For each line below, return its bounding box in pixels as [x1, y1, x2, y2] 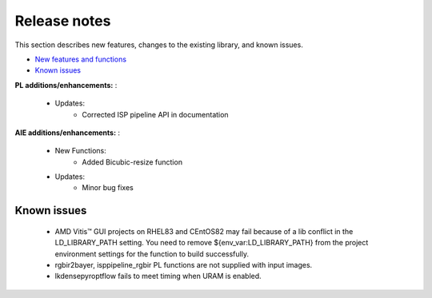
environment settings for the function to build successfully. [54, 248, 250, 259]
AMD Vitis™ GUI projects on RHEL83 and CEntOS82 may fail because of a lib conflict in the [54, 226, 354, 236]
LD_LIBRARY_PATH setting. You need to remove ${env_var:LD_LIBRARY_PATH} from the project [54, 238, 369, 248]
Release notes [14, 12, 111, 30]
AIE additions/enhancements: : [14, 128, 120, 137]
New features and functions [34, 54, 127, 64]
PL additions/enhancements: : [14, 80, 118, 89]
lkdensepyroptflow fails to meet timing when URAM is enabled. [54, 272, 262, 281]
